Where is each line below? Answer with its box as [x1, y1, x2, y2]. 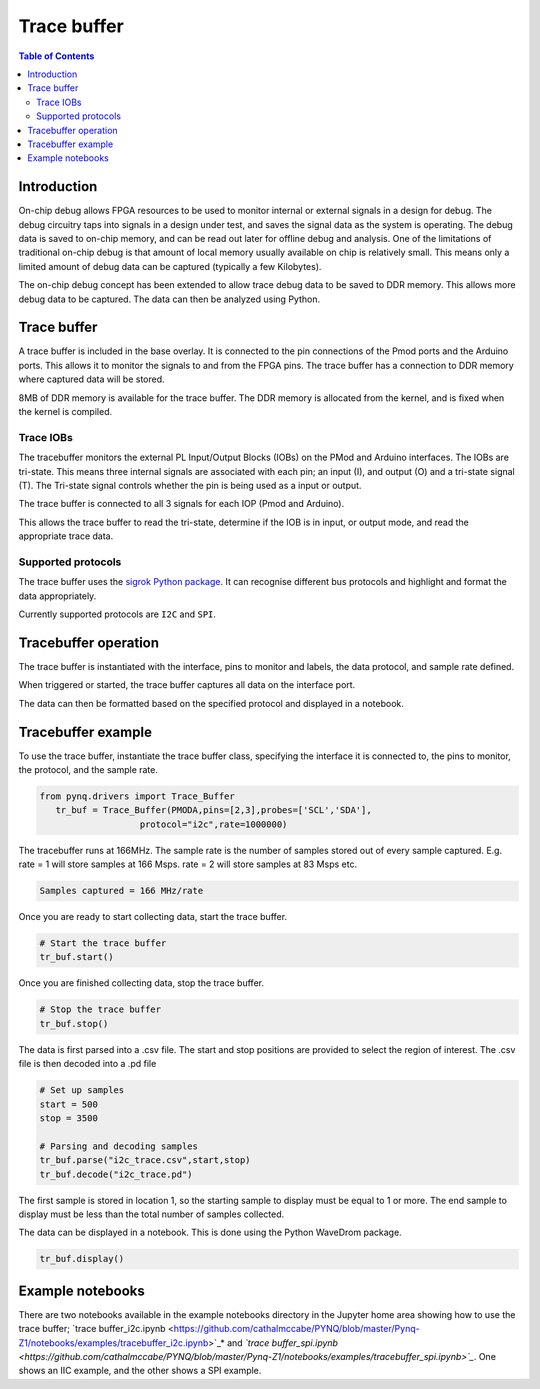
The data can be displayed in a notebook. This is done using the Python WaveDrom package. [18, 1226, 402, 1239]
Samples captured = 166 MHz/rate [39, 885, 204, 897]
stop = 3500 [39, 1112, 99, 1124]
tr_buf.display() [39, 1253, 125, 1265]
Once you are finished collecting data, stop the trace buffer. [18, 977, 265, 989]
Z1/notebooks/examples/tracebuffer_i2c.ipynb [18, 1336, 209, 1349]
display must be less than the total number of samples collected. [18, 1208, 285, 1220]
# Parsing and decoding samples [39, 1140, 199, 1152]
